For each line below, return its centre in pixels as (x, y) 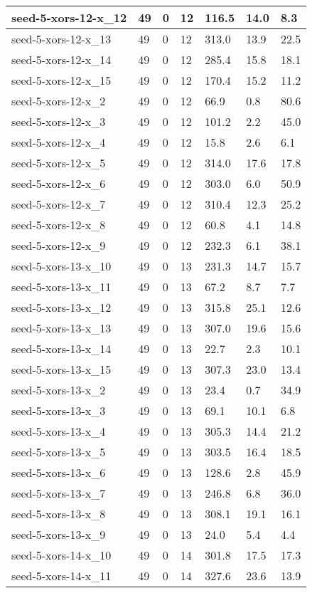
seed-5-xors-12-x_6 (59, 183)
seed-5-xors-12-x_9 (59, 245)
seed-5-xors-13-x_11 (61, 287)
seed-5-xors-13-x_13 (61, 328)
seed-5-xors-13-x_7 (59, 493)
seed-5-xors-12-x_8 (59, 225)
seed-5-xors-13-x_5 (59, 452)
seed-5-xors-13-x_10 (61, 266)
